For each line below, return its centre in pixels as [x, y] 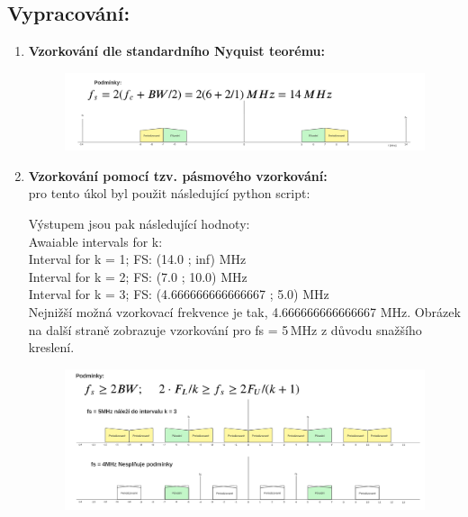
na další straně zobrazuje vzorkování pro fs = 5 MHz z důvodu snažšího [225, 329]
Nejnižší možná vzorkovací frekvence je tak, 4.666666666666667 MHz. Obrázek [244, 311]
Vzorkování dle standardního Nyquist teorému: [177, 51]
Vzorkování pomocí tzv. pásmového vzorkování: [178, 175]
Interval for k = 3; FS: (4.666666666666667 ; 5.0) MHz [179, 294]
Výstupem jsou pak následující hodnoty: [139, 223]
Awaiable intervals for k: [95, 241]
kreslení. [51, 347]
